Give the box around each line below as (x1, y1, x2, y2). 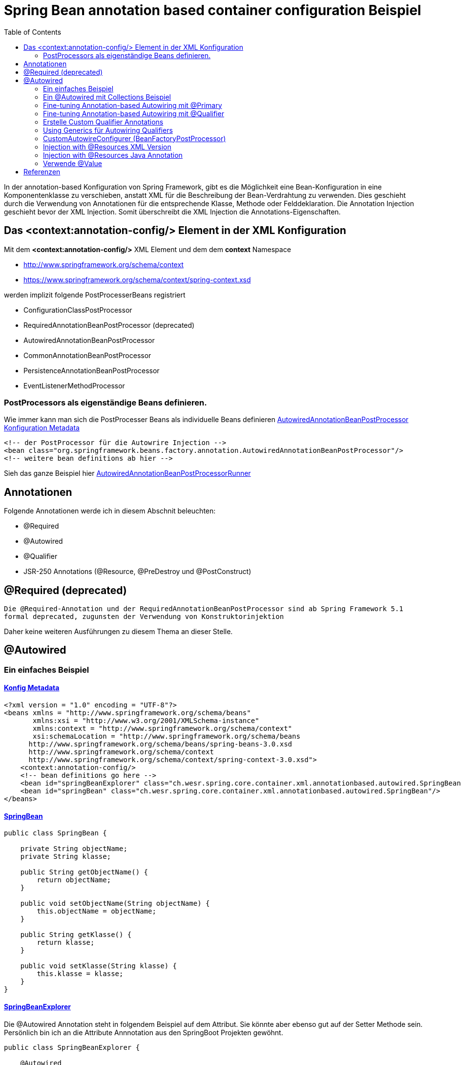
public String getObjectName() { (20, 868, 148, 876)
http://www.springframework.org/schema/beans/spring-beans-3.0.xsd (28, 740, 293, 748)
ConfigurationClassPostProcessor (23, 305, 132, 314)
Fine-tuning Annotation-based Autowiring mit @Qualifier (43, 109, 224, 118)
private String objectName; (20, 845, 127, 853)
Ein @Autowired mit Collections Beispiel (43, 92, 171, 101)
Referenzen (23, 167, 61, 176)
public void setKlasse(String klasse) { (20, 962, 177, 970)
